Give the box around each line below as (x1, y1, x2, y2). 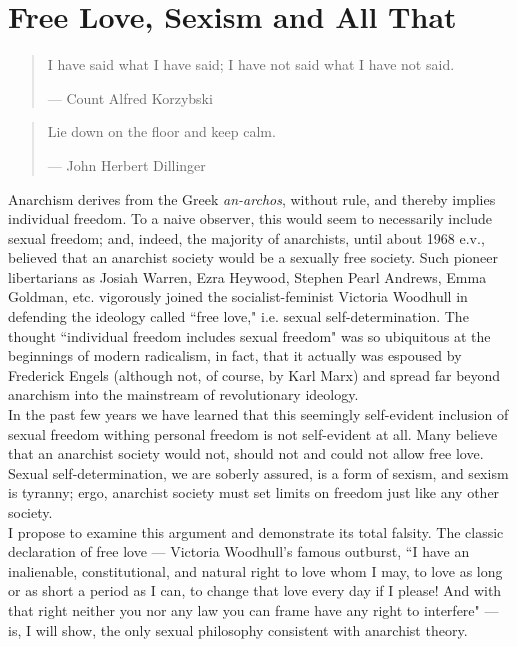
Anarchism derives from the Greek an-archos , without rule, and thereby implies (8, 188, 496, 209)
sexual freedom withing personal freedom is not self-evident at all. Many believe (8, 423, 498, 444)
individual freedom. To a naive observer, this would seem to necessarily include (8, 208, 492, 229)
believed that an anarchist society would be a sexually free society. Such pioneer (8, 247, 499, 268)
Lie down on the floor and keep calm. (47, 121, 276, 142)
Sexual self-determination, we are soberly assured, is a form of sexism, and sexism (8, 462, 509, 483)
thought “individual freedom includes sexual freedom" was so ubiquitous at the (8, 325, 491, 346)
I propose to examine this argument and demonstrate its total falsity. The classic (8, 521, 504, 542)
